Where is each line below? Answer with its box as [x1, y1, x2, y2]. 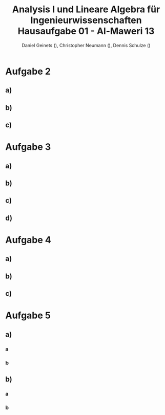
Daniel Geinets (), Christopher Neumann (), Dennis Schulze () [22, 42, 151, 48]
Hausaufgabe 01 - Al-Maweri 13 [17, 26, 155, 37]
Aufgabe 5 [5, 310, 51, 321]
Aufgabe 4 [5, 234, 51, 246]
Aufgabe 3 [5, 141, 51, 153]
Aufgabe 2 [5, 65, 51, 77]
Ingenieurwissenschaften [30, 14, 142, 26]
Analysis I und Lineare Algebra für [12, 4, 160, 15]
